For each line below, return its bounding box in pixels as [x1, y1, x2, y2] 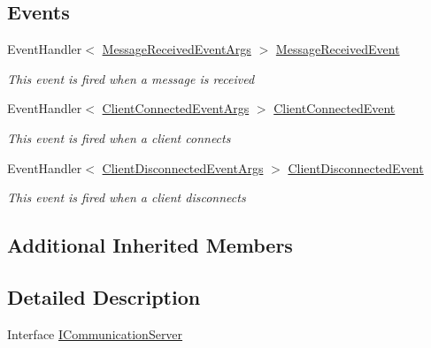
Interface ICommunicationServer [7, 324, 183, 343]
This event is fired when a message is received [7, 69, 255, 87]
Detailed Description [7, 283, 201, 310]
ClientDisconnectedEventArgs [102, 158, 264, 177]
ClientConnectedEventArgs [102, 99, 250, 117]
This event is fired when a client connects [7, 128, 231, 147]
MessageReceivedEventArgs [102, 40, 251, 58]
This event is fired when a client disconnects [7, 188, 246, 207]
